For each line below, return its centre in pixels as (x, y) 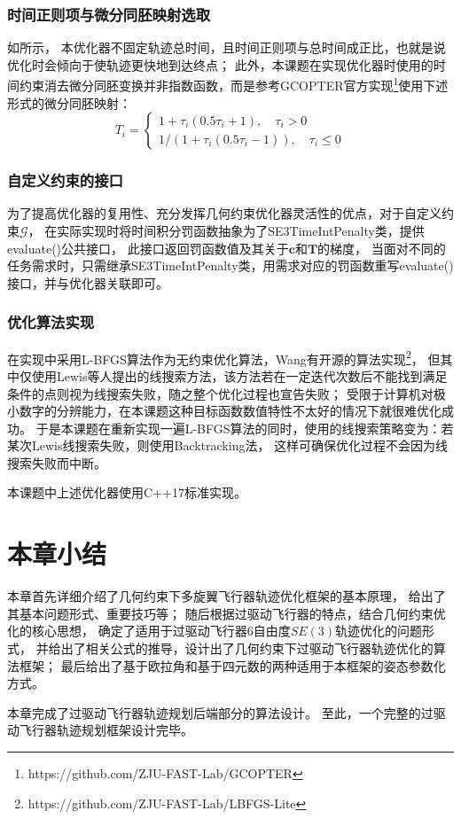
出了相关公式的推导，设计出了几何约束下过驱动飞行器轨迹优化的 (247, 647)
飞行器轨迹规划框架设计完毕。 (106, 730)
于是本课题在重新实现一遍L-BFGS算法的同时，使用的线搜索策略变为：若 (245, 428)
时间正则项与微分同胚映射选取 (109, 14)
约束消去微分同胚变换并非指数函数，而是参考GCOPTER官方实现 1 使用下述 (234, 84)
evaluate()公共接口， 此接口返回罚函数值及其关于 (148, 248)
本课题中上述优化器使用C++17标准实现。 (127, 492)
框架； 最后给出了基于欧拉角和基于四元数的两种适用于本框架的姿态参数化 (232, 665)
